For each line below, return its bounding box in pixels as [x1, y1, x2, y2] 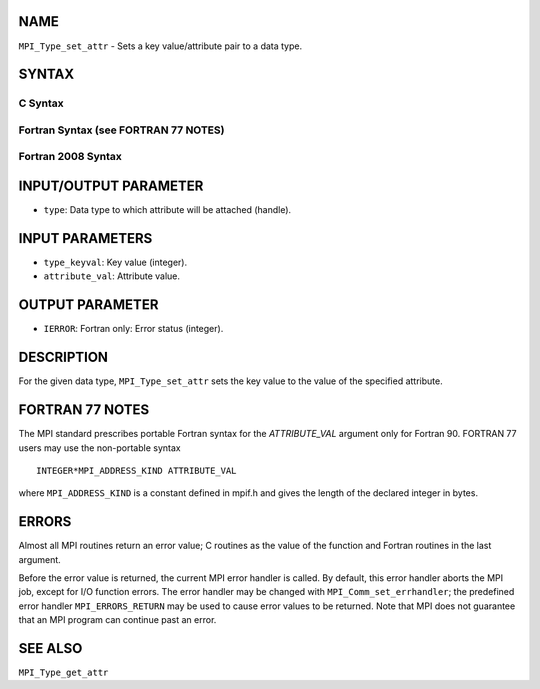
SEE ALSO [18, 640, 83, 657]
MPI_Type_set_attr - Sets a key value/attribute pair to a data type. [18, 40, 303, 52]
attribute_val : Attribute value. [43, 270, 180, 282]
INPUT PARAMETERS [18, 230, 153, 247]
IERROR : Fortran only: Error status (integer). [43, 323, 224, 335]
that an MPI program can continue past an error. [18, 614, 217, 626]
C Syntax [18, 96, 64, 110]
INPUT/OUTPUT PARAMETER [18, 178, 204, 195]
